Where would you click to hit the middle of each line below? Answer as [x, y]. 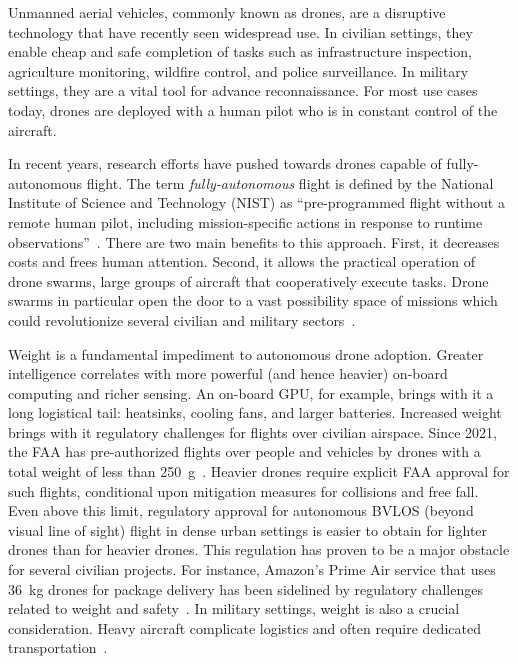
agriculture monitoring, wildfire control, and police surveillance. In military [238, 70]
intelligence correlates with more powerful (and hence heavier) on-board [228, 373]
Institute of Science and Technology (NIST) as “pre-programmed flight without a [256, 202]
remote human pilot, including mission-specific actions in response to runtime [245, 221]
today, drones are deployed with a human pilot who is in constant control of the [253, 109]
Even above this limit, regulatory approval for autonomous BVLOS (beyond [241, 510]
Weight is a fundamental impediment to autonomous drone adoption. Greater [246, 353]
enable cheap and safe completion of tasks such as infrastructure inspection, [240, 51]
